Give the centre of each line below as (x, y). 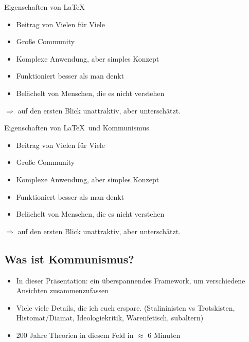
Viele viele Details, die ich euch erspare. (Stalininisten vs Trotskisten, (126, 307)
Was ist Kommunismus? (69, 259)
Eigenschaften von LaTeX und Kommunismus (77, 128)
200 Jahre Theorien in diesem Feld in (75, 335)
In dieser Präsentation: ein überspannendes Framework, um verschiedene (131, 280)
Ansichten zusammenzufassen (62, 290)
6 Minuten (164, 335)
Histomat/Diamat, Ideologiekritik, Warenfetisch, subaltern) (110, 318)
